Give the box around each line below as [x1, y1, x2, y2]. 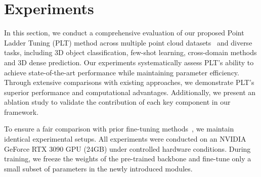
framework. [4, 106, 39, 117]
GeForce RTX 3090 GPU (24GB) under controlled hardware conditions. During [4, 143, 251, 154]
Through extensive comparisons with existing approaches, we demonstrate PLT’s [4, 77, 254, 87]
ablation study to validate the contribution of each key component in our [4, 97, 231, 107]
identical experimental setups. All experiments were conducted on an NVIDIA [4, 134, 246, 144]
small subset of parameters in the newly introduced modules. [4, 163, 193, 173]
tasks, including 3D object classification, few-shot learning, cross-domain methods [4, 47, 257, 58]
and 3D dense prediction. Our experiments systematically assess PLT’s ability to [4, 57, 254, 67]
